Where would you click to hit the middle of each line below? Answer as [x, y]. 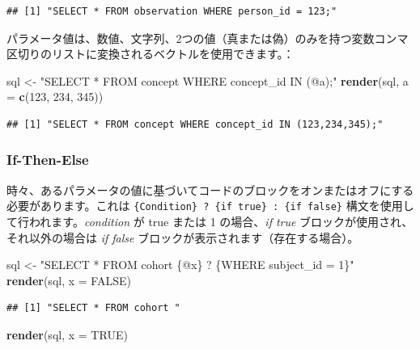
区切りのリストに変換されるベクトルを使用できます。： [151, 54]
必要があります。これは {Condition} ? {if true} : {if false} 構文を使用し [210, 206]
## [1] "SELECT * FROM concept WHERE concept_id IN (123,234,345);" [195, 124]
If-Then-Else [48, 160]
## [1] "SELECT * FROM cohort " [93, 308]
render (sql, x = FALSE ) [69, 280]
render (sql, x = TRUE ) [67, 334]
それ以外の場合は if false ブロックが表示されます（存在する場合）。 [183, 237]
